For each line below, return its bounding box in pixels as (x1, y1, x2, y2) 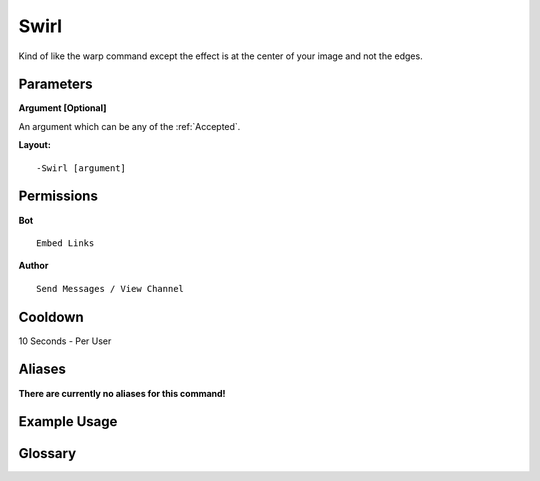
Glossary (18, 445, 77, 462)
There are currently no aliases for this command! (18, 387, 226, 399)
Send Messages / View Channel (36, 283, 185, 294)
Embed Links (36, 237, 95, 249)
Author (18, 260, 49, 272)
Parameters (18, 76, 93, 93)
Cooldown (18, 308, 84, 325)
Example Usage (18, 413, 118, 430)
